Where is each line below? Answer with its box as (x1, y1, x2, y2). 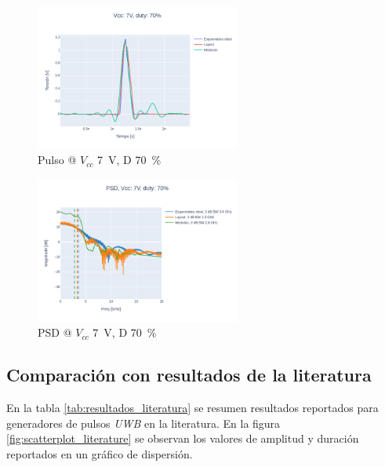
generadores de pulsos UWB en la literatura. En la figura (6, 414, 281, 431)
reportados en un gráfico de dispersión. (6, 445, 193, 462)
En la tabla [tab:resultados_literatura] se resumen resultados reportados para (6, 399, 379, 415)
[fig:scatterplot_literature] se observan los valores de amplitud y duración (6, 430, 359, 447)
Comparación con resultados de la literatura (6, 363, 372, 387)
